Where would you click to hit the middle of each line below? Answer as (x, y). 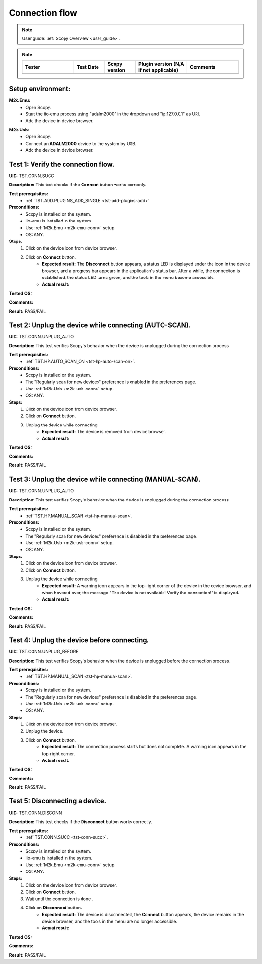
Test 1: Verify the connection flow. (62, 164)
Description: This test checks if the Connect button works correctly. (78, 185)
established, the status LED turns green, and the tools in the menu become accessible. (129, 278)
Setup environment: (40, 89)
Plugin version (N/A (161, 64)
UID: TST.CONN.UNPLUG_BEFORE (44, 652)
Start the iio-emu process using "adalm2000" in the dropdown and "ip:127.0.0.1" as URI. (113, 114)
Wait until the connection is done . (59, 899)
